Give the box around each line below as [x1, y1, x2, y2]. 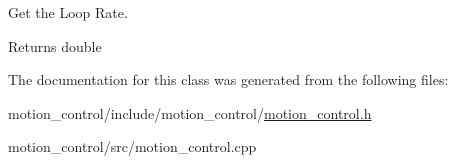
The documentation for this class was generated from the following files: [8, 69, 449, 90]
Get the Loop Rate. [8, 2, 128, 22]
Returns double [8, 35, 102, 56]
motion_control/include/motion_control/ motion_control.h [8, 102, 372, 123]
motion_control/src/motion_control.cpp [8, 136, 257, 157]
